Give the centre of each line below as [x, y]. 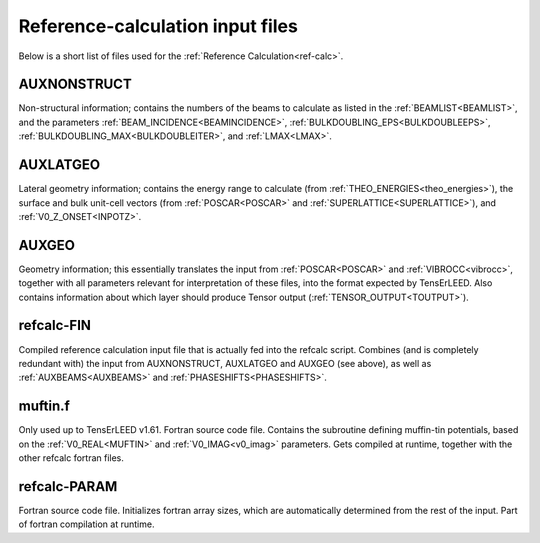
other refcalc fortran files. [71, 457]
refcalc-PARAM [68, 486]
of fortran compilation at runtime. [86, 524]
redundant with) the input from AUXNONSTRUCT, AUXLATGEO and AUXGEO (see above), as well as [225, 363]
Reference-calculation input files [158, 26]
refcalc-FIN [55, 325]
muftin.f [44, 406]
